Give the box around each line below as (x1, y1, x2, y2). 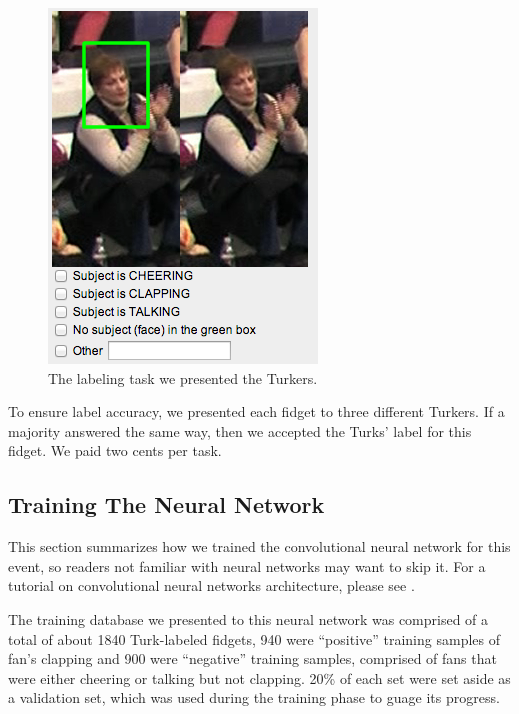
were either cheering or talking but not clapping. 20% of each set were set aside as (8, 667, 511, 688)
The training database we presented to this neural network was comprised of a (8, 608, 489, 629)
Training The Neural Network (8, 489, 325, 520)
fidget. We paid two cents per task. (8, 440, 222, 461)
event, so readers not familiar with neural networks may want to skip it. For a (8, 555, 486, 576)
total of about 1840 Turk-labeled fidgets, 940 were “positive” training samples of (8, 628, 500, 649)
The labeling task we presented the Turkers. (48, 367, 318, 388)
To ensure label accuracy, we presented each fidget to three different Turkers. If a (8, 401, 505, 422)
